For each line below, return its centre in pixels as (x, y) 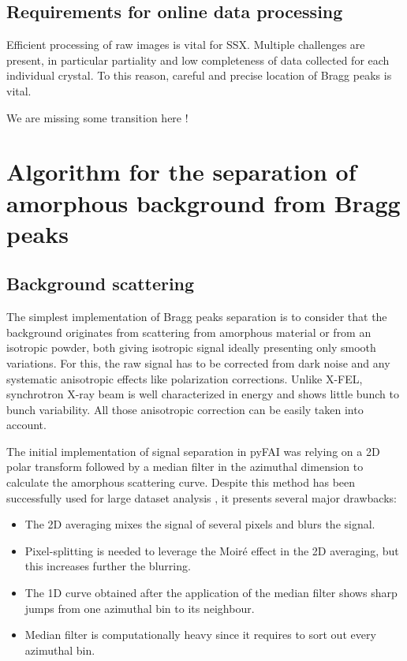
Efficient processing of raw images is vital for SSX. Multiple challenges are (186, 45)
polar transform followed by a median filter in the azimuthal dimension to (185, 467)
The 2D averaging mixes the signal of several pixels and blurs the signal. (200, 524)
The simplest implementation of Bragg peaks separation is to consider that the (197, 317)
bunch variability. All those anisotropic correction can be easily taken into (185, 409)
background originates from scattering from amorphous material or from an (189, 332)
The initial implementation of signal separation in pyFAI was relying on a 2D (193, 451)
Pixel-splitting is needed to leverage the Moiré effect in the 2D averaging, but (212, 550)
